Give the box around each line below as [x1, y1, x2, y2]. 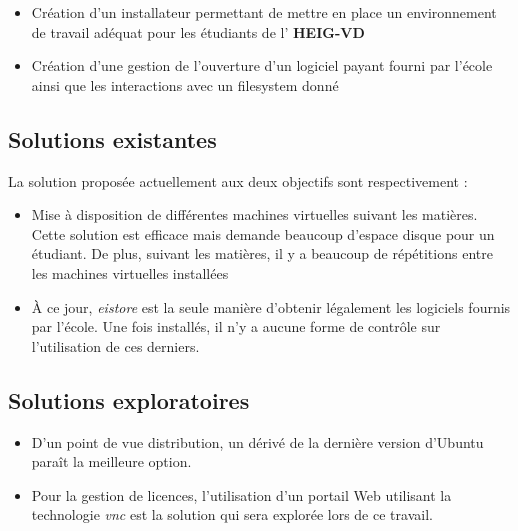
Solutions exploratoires [8, 384, 250, 415]
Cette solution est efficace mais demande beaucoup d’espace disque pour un [31, 223, 495, 244]
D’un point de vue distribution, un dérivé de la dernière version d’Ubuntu [31, 431, 484, 452]
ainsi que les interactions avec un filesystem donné [31, 74, 339, 95]
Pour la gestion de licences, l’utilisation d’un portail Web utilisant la [31, 484, 452, 505]
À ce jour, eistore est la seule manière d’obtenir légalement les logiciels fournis [31, 296, 511, 317]
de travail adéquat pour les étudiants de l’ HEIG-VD [31, 21, 365, 42]
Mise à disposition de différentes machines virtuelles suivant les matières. [31, 204, 478, 225]
